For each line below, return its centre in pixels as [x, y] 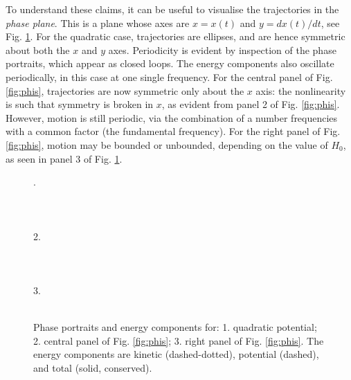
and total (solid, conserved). [93, 367]
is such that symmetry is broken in [80, 104]
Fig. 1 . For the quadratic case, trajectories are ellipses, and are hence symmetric [175, 36]
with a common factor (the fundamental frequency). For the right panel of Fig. [173, 131]
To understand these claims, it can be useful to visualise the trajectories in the [172, 9]
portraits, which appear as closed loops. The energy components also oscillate [170, 63]
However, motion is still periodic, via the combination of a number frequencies [172, 117]
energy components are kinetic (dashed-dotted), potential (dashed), [176, 354]
